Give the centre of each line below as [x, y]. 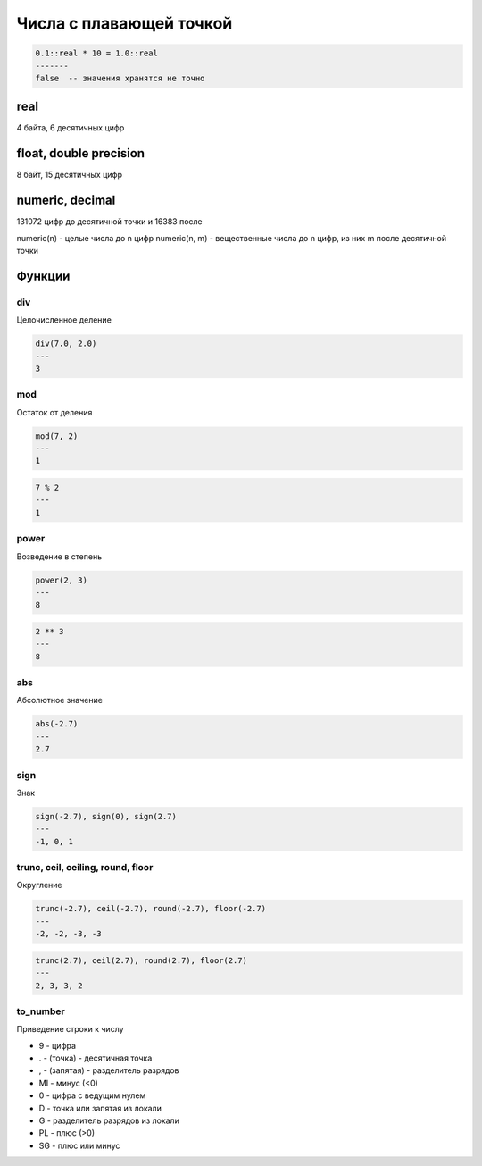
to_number [41, 1011]
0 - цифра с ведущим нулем [92, 1095]
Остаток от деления [54, 412]
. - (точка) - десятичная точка [96, 1058]
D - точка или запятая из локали [100, 1108]
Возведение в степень [59, 556]
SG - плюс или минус [79, 1145]
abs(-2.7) [57, 724]
